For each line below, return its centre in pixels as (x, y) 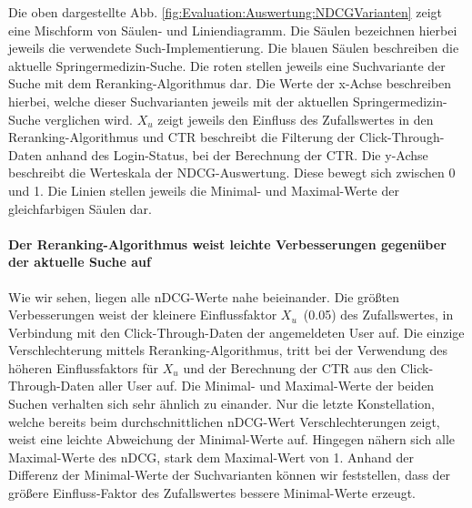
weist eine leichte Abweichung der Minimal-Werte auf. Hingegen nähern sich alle (232, 439)
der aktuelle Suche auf (80, 262)
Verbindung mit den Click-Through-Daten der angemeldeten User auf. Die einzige (236, 332)
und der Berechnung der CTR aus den (290, 367)
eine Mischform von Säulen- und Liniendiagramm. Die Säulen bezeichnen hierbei (233, 30)
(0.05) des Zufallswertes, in (378, 315)
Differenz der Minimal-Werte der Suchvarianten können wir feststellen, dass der (230, 475)
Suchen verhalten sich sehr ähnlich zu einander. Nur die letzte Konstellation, (222, 404)
